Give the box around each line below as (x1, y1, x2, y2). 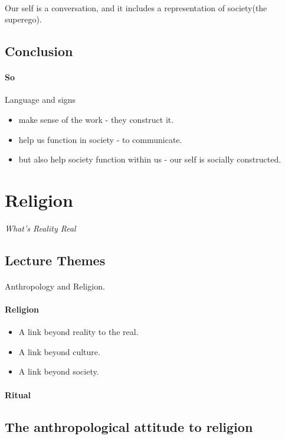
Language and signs (5, 93, 76, 106)
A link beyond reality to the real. (18, 326, 139, 338)
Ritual (5, 388, 31, 401)
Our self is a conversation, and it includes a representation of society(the (5, 1, 267, 14)
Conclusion (5, 42, 73, 60)
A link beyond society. (18, 365, 99, 378)
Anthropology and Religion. (5, 279, 105, 292)
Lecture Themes (5, 251, 106, 269)
